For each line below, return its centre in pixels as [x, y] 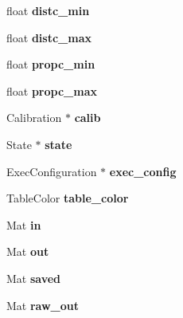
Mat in [24, 224]
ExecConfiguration [52, 171]
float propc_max [52, 90]
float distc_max [49, 37]
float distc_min [48, 10]
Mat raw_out [43, 305]
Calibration [34, 118]
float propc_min [51, 64]
